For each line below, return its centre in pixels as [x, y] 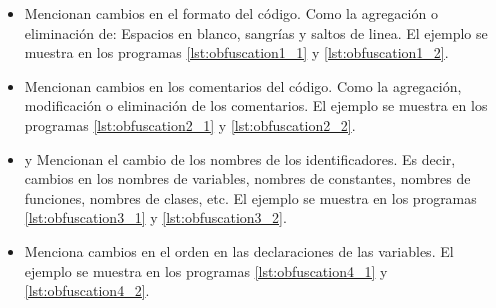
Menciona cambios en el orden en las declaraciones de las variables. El [239, 250]
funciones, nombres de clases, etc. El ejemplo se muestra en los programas [250, 197]
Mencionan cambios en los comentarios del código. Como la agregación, [243, 85]
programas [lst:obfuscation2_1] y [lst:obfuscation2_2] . [190, 124]
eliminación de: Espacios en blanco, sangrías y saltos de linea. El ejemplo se [256, 32]
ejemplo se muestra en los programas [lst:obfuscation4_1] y [206, 270]
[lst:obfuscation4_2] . [87, 290]
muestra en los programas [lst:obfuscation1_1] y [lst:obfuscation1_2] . [236, 52]
